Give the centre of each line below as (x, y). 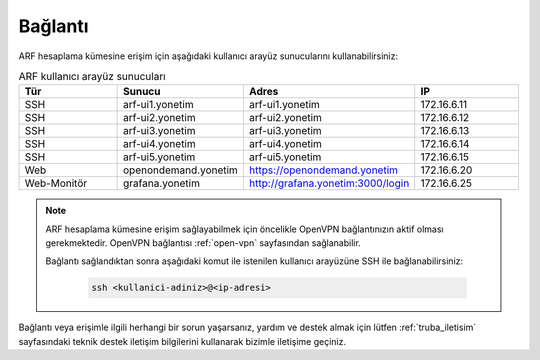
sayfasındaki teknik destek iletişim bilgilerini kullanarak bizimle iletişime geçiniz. (182, 341)
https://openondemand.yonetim (323, 170)
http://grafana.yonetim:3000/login (329, 183)
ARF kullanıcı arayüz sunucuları (92, 77)
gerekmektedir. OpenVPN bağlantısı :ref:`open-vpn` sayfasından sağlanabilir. (203, 243)
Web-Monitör (56, 183)
